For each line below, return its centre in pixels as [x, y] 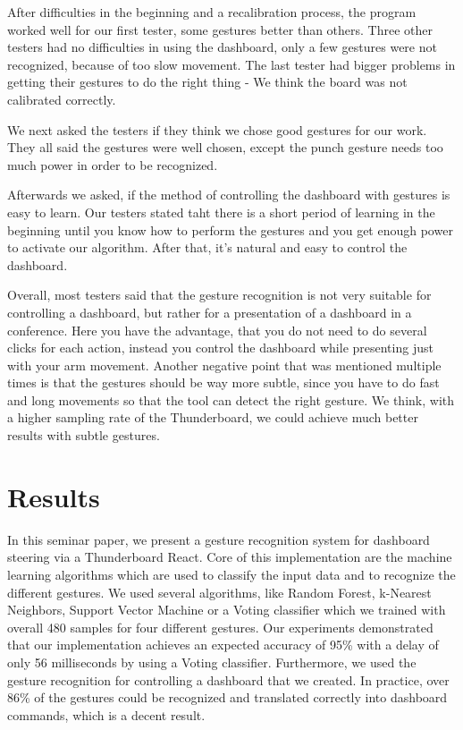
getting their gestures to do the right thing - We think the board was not [207, 82]
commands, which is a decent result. [106, 714]
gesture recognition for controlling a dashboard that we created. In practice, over [228, 679]
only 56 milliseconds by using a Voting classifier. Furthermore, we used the [212, 662]
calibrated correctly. [62, 99]
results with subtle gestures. [84, 435]
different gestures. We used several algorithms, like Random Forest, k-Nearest [219, 592]
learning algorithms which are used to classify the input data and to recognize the [231, 574]
